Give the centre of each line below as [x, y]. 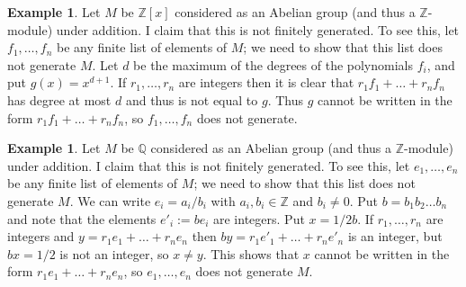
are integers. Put [259, 218]
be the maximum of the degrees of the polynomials [273, 64]
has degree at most [59, 99]
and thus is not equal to [192, 99]
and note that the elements [82, 218]
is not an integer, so [114, 253]
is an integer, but [395, 236]
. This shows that [251, 253]
